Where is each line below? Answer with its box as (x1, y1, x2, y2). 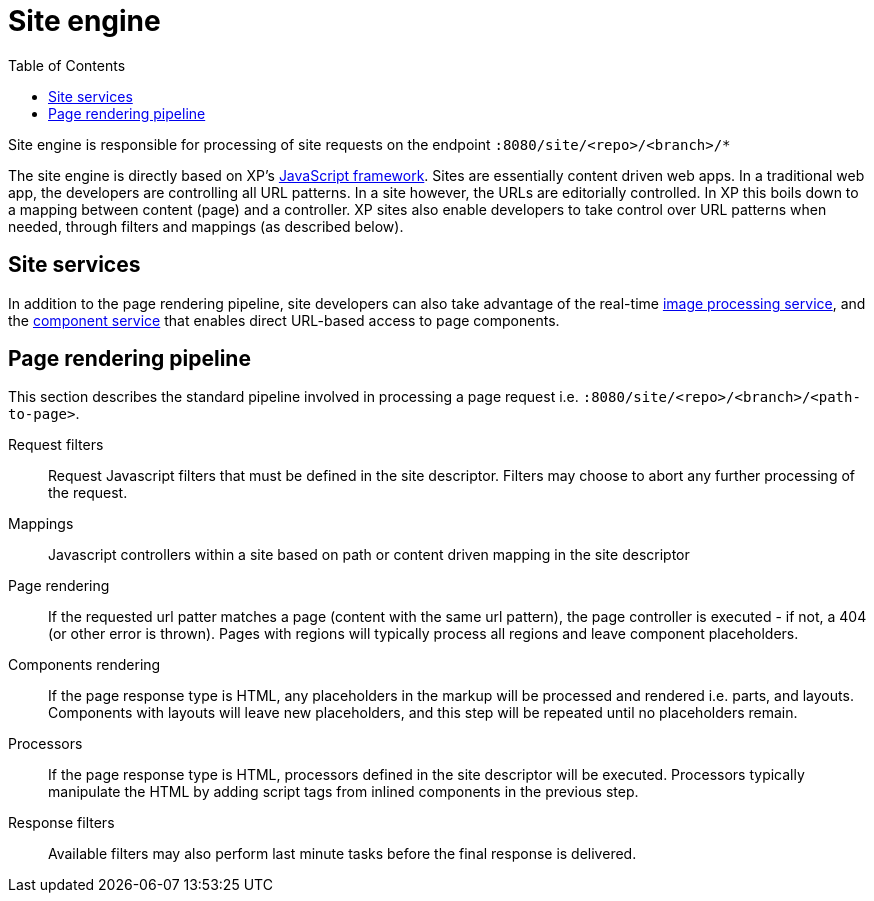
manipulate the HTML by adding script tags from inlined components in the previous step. (48, 783, 639, 801)
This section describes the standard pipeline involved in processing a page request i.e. (8, 388, 579, 406)
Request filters (8, 436, 104, 454)
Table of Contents (8, 56, 126, 74)
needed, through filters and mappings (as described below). (8, 217, 404, 235)
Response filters (8, 814, 115, 832)
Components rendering (8, 656, 161, 674)
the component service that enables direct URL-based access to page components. (8, 311, 560, 329)
